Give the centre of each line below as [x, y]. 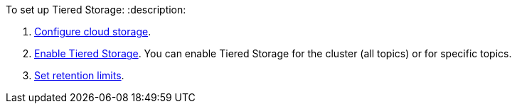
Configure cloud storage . [93, 31]
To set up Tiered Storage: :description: [96, 10]
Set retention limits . [79, 75]
